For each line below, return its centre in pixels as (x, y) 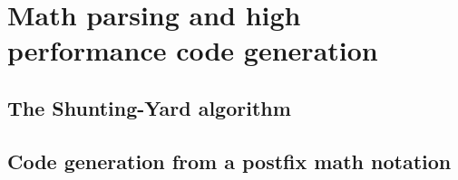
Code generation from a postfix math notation (229, 161)
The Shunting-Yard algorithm (149, 107)
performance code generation (193, 50)
